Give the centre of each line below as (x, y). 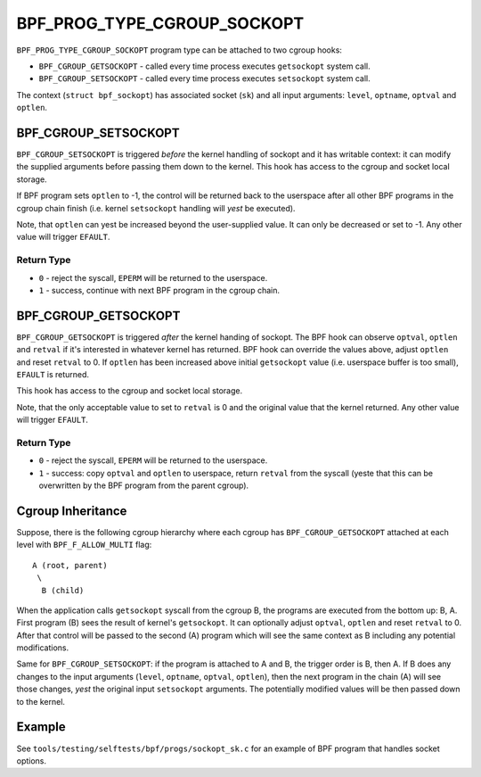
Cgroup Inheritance (72, 511)
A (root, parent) (70, 565)
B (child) (63, 590)
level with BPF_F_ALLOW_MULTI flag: (84, 545)
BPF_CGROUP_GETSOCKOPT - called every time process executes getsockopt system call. (204, 66)
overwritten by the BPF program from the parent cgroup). (144, 485)
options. (32, 760)
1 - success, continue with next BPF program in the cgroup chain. (159, 290)
